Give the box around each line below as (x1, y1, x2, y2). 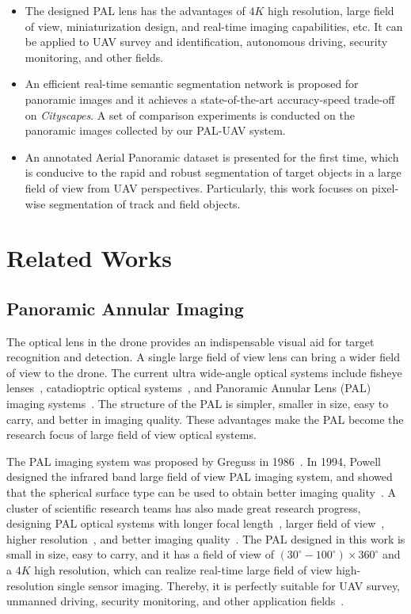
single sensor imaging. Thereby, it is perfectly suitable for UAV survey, (57, 577, 401, 593)
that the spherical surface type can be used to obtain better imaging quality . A (6, 484, 396, 501)
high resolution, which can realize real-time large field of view (34, 562, 333, 578)
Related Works (6, 242, 173, 274)
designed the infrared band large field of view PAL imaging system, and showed (6, 468, 393, 485)
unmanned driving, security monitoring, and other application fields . (6, 593, 344, 609)
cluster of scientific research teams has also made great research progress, (6, 499, 361, 516)
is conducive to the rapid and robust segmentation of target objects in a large (25, 164, 401, 181)
